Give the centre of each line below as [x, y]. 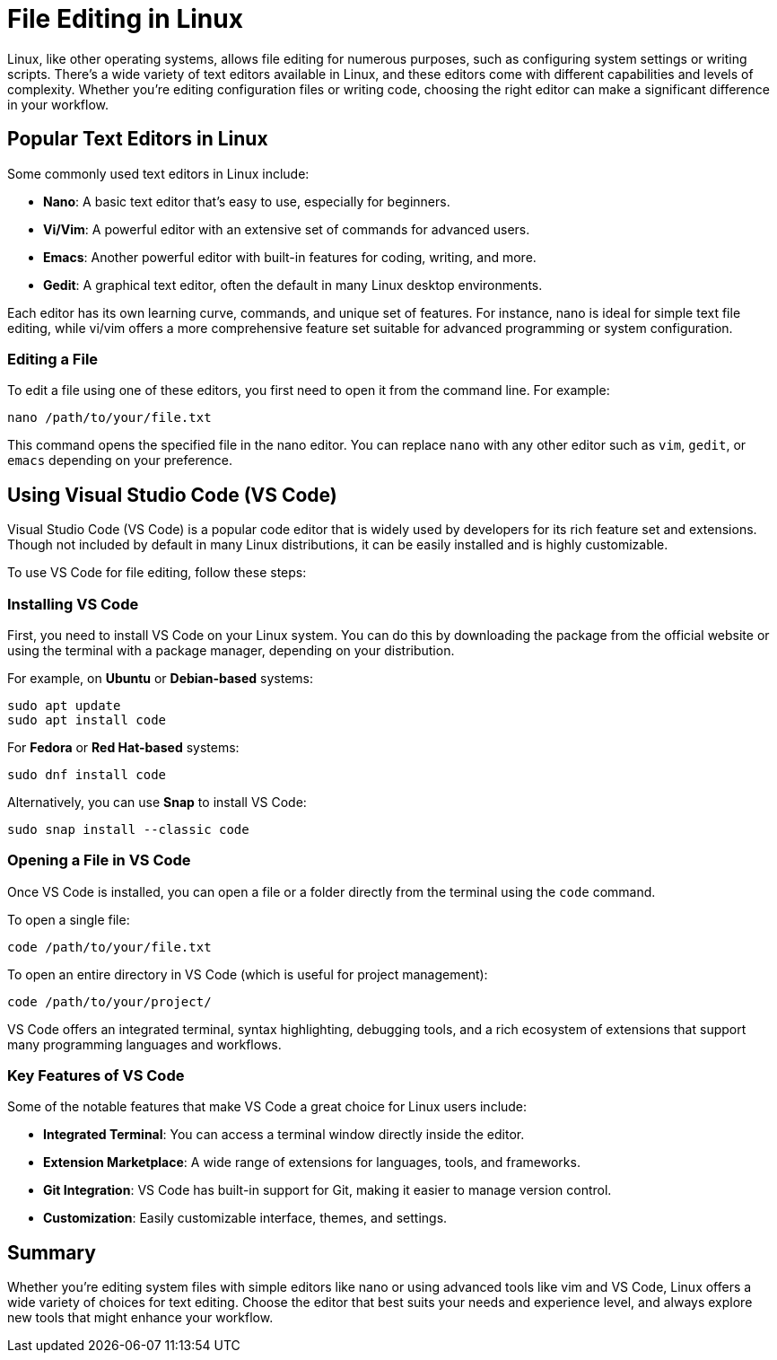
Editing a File [53, 359]
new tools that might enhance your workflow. [140, 1318]
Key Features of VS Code [96, 1076]
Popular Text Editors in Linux [138, 139]
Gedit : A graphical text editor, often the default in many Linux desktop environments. [293, 285]
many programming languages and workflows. [144, 1044]
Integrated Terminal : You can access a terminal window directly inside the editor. [284, 1135]
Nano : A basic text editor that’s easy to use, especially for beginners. [247, 201]
